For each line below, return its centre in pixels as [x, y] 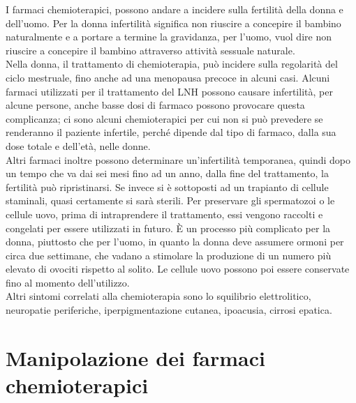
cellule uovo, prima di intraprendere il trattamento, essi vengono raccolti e [164, 214]
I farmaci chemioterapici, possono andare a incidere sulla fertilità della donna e [175, 9]
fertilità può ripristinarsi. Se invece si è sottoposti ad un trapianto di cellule [167, 187]
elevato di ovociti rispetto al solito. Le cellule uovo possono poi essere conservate [178, 269]
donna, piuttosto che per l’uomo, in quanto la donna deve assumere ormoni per [175, 242]
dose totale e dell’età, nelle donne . [78, 145]
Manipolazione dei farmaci [136, 357]
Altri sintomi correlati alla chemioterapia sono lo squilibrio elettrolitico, [158, 296]
